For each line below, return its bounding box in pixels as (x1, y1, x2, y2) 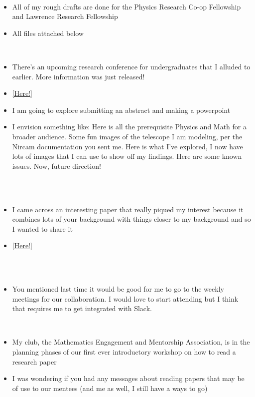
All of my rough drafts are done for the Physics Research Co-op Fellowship (12, 1, 241, 11)
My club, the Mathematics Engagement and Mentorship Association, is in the (12, 337, 250, 347)
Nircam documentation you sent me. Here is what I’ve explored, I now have (12, 141, 243, 151)
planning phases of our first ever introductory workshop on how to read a (12, 347, 236, 357)
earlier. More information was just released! (12, 71, 145, 81)
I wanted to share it (12, 223, 73, 234)
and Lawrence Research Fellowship (12, 11, 118, 21)
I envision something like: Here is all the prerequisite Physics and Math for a (12, 121, 247, 132)
